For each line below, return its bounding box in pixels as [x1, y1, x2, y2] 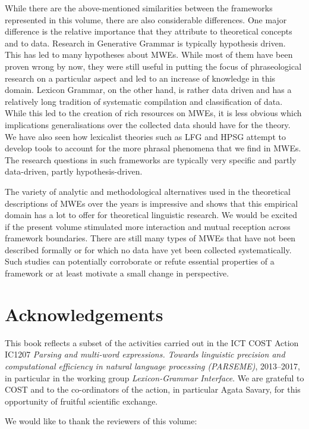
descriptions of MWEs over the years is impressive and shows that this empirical [5, 197, 298, 209]
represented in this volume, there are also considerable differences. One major [5, 13, 287, 26]
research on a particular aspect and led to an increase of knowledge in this [5, 71, 276, 84]
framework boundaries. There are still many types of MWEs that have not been [5, 232, 296, 244]
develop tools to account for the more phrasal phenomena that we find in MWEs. [5, 142, 301, 154]
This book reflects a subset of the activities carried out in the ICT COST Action [5, 336, 299, 349]
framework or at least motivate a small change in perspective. [5, 267, 229, 279]
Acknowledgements [5, 301, 163, 326]
